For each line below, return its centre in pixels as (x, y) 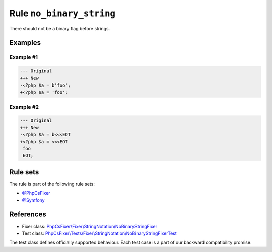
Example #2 (24, 107)
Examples (25, 43)
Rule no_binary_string (62, 13)
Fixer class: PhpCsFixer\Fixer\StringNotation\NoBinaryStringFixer (89, 226)
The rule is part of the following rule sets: (52, 184)
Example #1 (23, 57)
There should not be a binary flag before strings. (60, 28)
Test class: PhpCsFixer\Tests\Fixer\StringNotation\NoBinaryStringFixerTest (99, 233)
